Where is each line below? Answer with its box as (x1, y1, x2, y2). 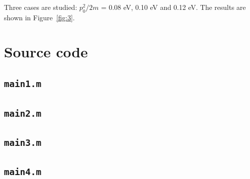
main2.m (4, 108, 42, 119)
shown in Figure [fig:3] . (4, 12, 75, 22)
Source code (4, 41, 88, 61)
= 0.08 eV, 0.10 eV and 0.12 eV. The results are (101, 2, 246, 12)
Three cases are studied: (4, 2, 77, 12)
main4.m (4, 167, 42, 178)
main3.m (4, 137, 42, 148)
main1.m (4, 79, 42, 89)
